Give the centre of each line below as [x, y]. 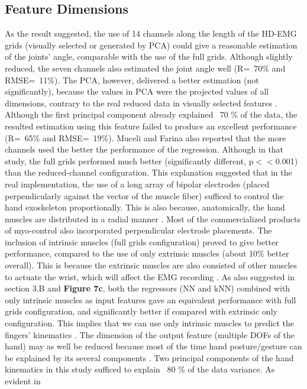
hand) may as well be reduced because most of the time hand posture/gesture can [153, 346]
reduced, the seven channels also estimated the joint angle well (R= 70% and [145, 68]
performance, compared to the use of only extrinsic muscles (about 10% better [147, 253]
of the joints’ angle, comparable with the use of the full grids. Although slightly [149, 56]
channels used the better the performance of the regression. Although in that [144, 149]
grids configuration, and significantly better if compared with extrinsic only [141, 311]
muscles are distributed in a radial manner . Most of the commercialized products [153, 218]
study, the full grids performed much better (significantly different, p [129, 161]
